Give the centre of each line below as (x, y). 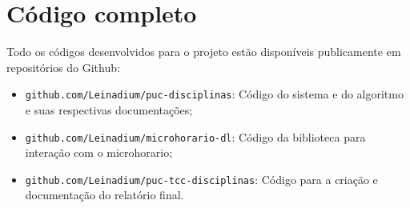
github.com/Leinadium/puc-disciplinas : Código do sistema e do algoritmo (214, 94)
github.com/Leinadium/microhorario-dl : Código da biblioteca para (195, 136)
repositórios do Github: (63, 67)
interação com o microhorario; (99, 152)
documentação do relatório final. (105, 195)
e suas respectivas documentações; (109, 109)
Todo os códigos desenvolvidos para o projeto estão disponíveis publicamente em (204, 52)
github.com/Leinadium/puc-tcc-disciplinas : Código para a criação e (201, 179)
